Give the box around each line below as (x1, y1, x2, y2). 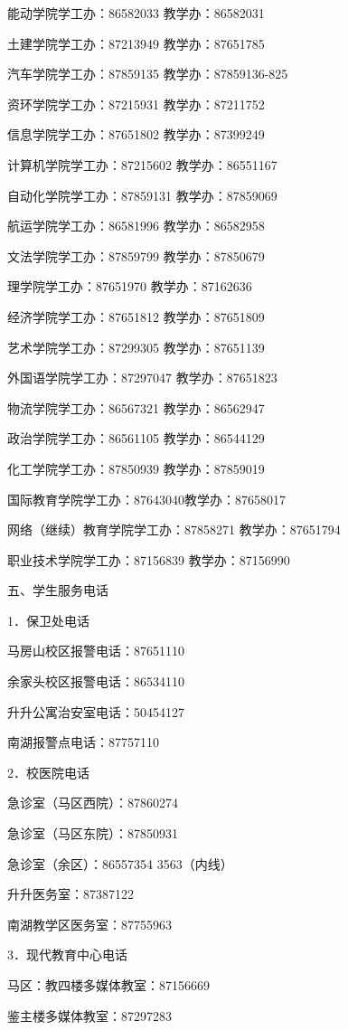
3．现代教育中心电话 (7, 945, 127, 964)
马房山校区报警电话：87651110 (7, 641, 184, 660)
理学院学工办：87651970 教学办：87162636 (7, 277, 252, 296)
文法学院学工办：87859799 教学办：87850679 (7, 246, 265, 265)
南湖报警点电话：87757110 (7, 732, 159, 751)
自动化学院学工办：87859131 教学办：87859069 (7, 185, 277, 204)
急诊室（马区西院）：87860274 (7, 793, 178, 812)
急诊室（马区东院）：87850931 (7, 824, 178, 843)
